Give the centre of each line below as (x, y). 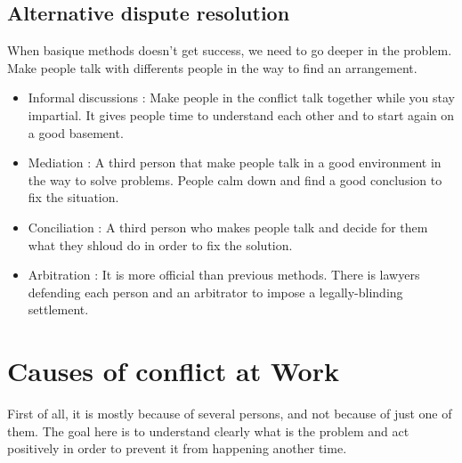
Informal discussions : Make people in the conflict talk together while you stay (241, 97)
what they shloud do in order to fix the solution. (160, 244)
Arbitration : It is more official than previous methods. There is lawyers (224, 275)
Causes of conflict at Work (173, 371)
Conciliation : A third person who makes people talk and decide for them (228, 227)
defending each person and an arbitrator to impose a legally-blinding (215, 292)
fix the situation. (73, 197)
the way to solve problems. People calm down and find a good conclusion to (235, 179)
